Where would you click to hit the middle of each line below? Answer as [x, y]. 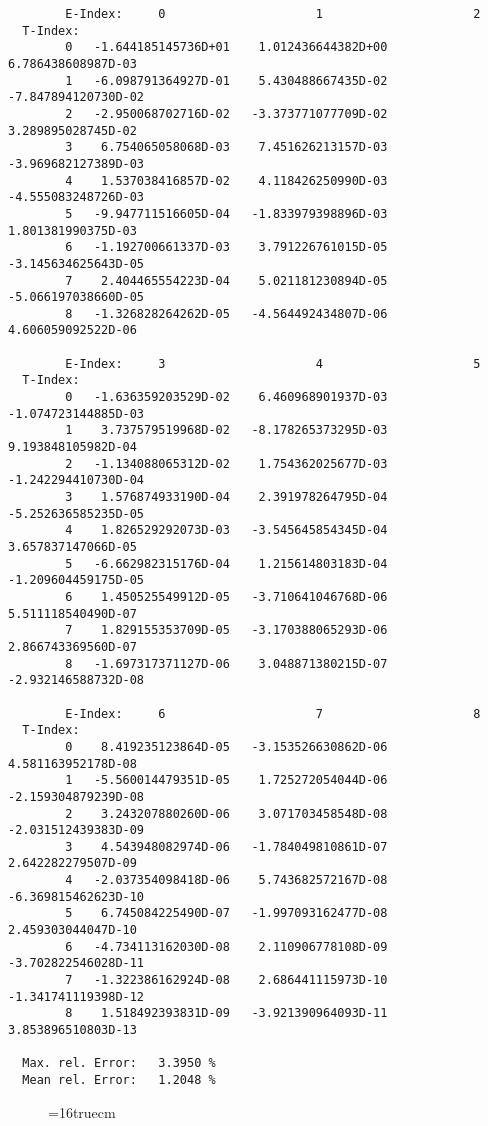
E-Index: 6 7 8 [273, 713]
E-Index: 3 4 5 [273, 363]
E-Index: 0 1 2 [273, 14]
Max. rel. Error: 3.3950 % [119, 1063]
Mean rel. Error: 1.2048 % [119, 1080]
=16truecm [82, 1111]
